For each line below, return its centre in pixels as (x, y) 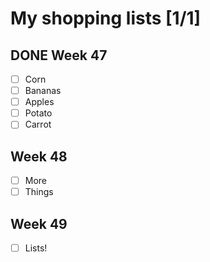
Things (39, 192)
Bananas (43, 91)
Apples (39, 102)
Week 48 (39, 156)
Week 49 (39, 223)
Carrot (38, 124)
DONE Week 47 (59, 55)
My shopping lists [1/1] (106, 18)
